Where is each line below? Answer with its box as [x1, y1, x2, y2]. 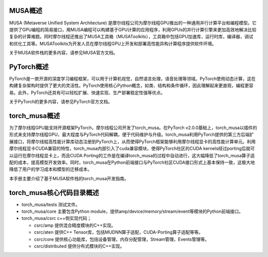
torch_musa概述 [9, 112, 60, 120]
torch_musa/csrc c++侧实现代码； [21, 215, 92, 221]
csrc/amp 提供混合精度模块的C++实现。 [34, 222, 116, 228]
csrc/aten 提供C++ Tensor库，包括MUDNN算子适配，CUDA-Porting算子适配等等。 [34, 229, 203, 235]
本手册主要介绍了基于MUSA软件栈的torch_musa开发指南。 [9, 175, 129, 181]
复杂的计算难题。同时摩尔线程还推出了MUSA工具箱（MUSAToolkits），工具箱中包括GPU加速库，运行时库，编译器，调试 [9, 34, 254, 40]
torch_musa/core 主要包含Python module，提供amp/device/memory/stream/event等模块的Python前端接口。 [21, 208, 243, 214]
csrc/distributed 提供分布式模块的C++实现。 [34, 243, 125, 249]
